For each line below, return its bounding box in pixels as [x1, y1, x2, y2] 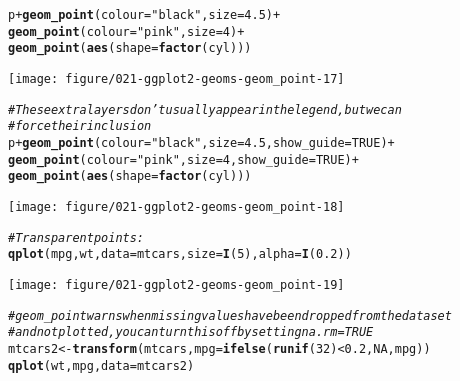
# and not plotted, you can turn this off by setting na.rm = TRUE [8, 325, 374, 340]
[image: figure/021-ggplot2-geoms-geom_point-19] [8, 277, 345, 292]
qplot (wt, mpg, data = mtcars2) [8, 358, 195, 373]
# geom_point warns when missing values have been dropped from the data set [8, 308, 452, 323]
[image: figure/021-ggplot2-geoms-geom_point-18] [8, 199, 345, 214]
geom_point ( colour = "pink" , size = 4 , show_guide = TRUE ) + [8, 152, 359, 167]
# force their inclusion [8, 119, 152, 134]
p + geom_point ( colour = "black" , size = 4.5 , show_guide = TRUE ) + [8, 135, 395, 150]
